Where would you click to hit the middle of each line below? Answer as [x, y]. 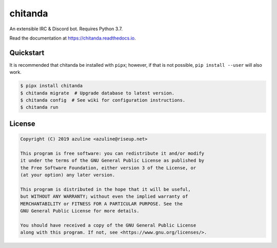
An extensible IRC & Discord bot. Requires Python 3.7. [66, 29]
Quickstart [27, 53]
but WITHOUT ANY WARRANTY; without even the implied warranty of [104, 197]
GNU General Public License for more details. [80, 211]
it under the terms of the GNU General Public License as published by [112, 161]
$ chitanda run [39, 107]
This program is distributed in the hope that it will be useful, [105, 189]
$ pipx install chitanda [52, 86]
